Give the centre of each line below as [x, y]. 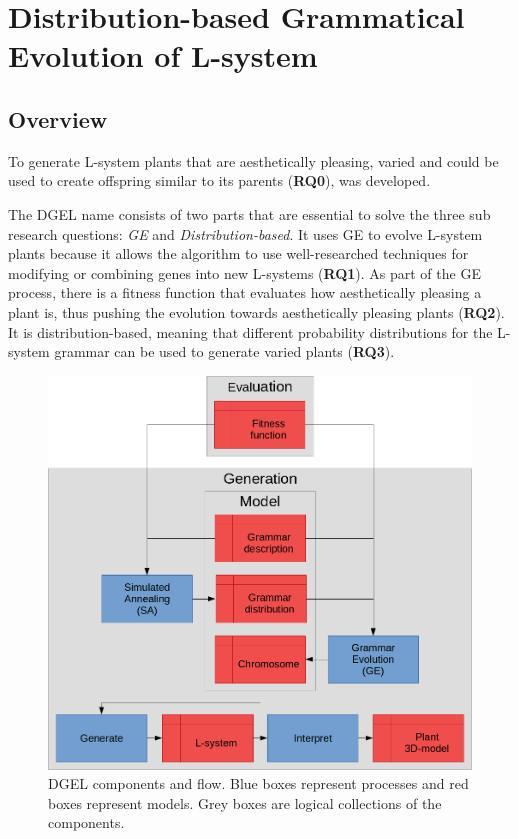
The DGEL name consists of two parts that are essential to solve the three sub [249, 213]
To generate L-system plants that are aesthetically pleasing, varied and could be [253, 160]
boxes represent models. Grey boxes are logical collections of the [245, 802]
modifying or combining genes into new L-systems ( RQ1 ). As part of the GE [244, 272]
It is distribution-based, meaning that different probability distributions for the [250, 331]
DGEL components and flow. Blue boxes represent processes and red [258, 783]
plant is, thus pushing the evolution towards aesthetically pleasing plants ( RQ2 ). [256, 311]
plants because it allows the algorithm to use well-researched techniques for [238, 253]
